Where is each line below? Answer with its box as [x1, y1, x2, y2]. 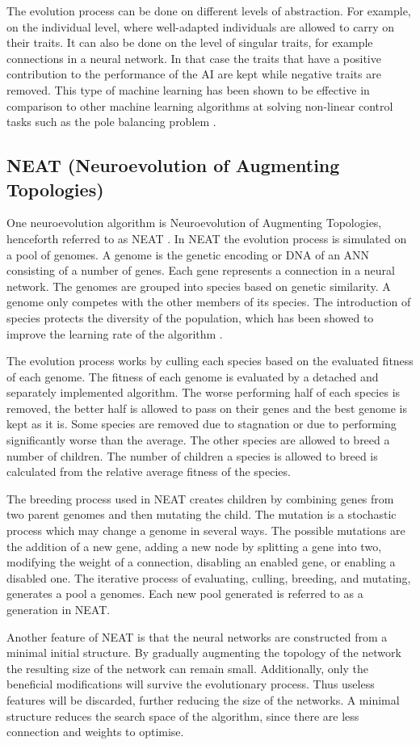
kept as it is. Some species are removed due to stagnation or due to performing [6, 415, 397, 432]
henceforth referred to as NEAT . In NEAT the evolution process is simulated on [6, 229, 407, 246]
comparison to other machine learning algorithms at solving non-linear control [6, 97, 393, 114]
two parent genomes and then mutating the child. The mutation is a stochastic [6, 506, 397, 523]
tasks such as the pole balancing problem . [6, 113, 216, 130]
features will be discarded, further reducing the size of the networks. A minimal [6, 691, 400, 708]
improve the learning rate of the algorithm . [6, 325, 223, 342]
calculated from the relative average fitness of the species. [6, 463, 291, 480]
